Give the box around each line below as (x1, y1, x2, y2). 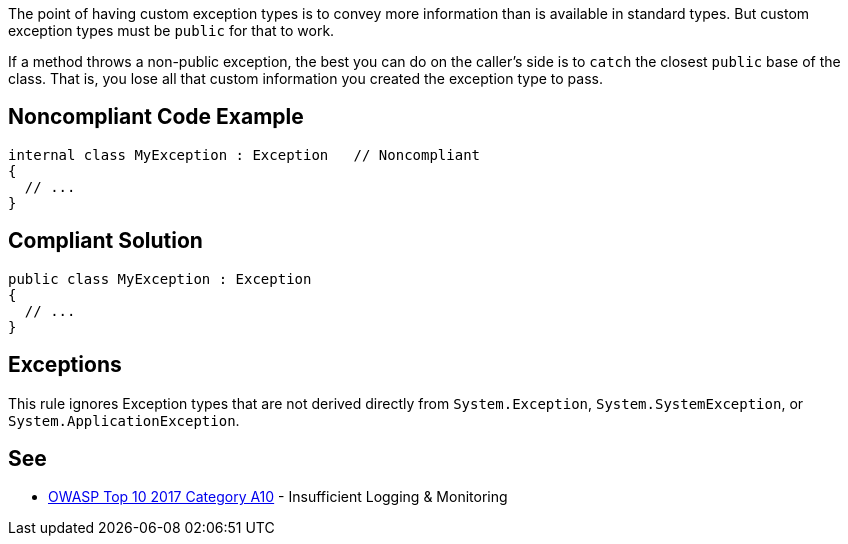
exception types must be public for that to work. (8, 22, 335, 39)
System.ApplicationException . (8, 411, 240, 429)
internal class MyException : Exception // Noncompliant (8, 146, 481, 163)
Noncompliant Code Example (8, 104, 304, 130)
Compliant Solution (8, 228, 203, 254)
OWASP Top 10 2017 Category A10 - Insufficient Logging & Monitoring (48, 488, 508, 506)
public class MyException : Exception (8, 270, 312, 287)
